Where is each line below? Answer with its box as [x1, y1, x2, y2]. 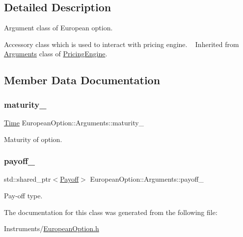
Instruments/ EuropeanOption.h [4, 223, 99, 234]
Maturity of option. [4, 134, 62, 144]
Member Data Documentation [4, 72, 161, 88]
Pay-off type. [4, 190, 43, 200]
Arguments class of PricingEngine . [4, 48, 108, 59]
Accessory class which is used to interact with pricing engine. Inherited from [4, 39, 239, 49]
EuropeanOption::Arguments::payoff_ [90, 174, 204, 184]
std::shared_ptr [4, 174, 51, 184]
